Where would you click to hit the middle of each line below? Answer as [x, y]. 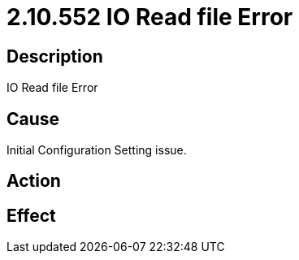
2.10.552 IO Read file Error [150, 17]
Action [34, 181]
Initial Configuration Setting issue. [97, 150]
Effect [31, 215]
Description [55, 56]
